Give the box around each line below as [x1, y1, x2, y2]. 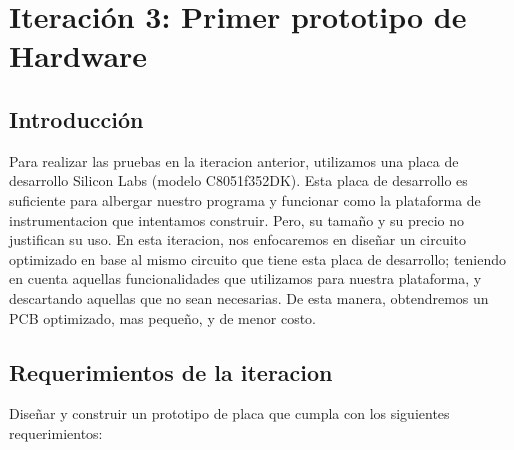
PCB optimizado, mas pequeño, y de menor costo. [9, 307, 317, 328]
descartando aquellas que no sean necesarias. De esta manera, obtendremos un [9, 287, 489, 308]
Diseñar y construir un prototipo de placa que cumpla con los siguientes [9, 403, 450, 424]
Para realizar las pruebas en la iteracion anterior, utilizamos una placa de [9, 150, 459, 171]
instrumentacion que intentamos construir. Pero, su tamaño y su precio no [9, 209, 464, 230]
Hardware [9, 35, 148, 76]
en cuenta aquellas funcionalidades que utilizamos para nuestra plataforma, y [9, 268, 482, 289]
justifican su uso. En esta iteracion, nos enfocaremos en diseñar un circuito [9, 229, 467, 250]
